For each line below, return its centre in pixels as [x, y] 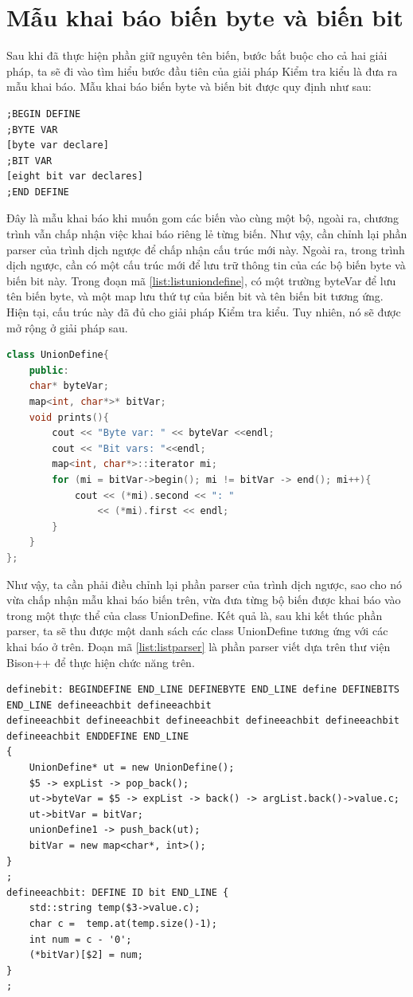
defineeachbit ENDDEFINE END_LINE [98, 736]
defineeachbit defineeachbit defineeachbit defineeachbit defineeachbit [203, 721]
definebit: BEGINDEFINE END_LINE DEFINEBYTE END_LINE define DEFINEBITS [203, 690]
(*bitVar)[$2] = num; [86, 955]
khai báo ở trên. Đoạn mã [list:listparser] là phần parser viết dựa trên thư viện [199, 646]
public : [49, 370]
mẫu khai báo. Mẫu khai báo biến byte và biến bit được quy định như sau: [189, 86]
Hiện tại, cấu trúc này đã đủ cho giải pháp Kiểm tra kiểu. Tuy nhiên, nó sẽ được [204, 312]
